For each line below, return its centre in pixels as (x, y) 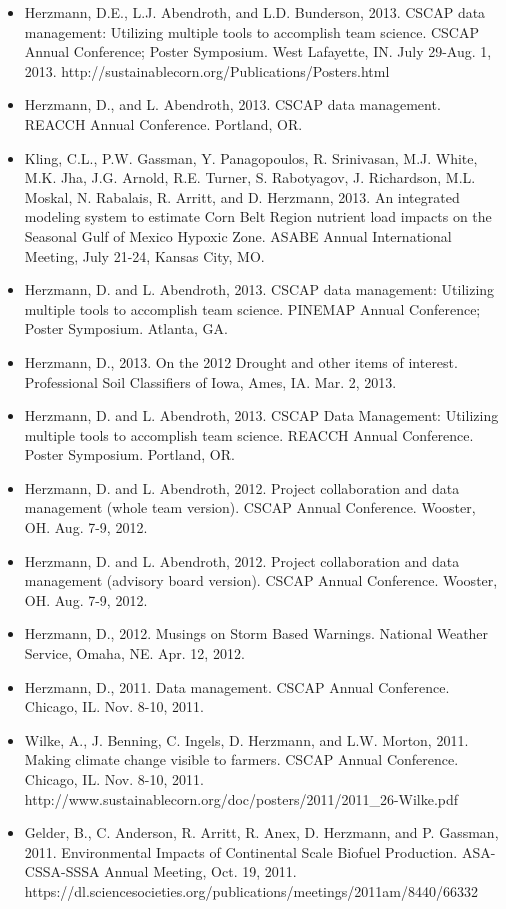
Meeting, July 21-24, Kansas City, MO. (144, 255)
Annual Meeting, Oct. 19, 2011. (200, 871)
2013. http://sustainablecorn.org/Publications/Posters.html (207, 70)
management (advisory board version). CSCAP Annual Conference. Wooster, (261, 580)
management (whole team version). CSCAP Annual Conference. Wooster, (250, 507)
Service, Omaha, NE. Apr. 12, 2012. (134, 653)
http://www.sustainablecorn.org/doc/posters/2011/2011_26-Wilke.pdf (241, 798)
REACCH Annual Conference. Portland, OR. (163, 123)
